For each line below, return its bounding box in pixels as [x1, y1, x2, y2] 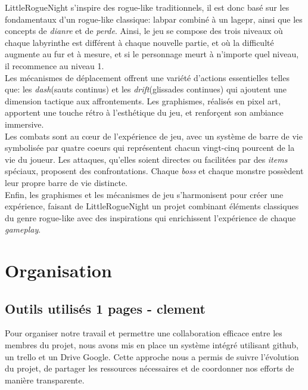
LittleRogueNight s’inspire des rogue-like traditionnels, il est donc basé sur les [5, 1, 290, 13]
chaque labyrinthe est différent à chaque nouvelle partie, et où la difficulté [5, 36, 274, 48]
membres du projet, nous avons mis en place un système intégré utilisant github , [5, 339, 298, 351]
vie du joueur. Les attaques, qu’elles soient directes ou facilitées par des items [5, 153, 288, 165]
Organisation [5, 258, 112, 283]
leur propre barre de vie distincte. [5, 176, 128, 188]
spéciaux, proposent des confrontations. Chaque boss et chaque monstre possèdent [5, 165, 304, 177]
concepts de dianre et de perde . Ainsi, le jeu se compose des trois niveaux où [5, 24, 283, 37]
